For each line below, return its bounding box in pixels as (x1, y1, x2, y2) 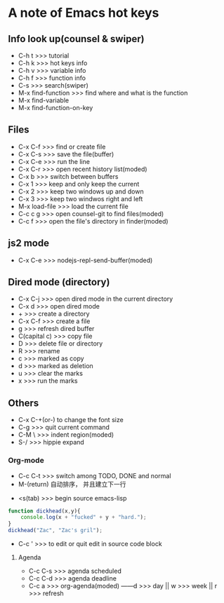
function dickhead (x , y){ (8, 507, 81, 515)
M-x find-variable (18, 96, 70, 104)
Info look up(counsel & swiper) (8, 33, 145, 45)
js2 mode (8, 237, 50, 250)
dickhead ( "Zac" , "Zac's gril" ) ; (8, 527, 103, 534)
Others (8, 397, 39, 409)
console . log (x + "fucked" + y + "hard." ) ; (20, 514, 147, 521)
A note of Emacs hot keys (8, 5, 159, 21)
